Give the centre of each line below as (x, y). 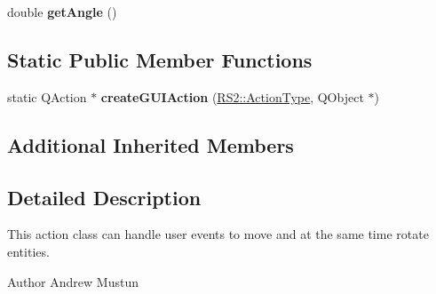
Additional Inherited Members (151, 144)
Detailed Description (104, 197)
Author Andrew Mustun (73, 281)
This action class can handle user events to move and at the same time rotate (218, 234)
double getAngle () (62, 12)
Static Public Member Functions (160, 59)
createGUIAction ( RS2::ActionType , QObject (232, 96)
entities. (28, 251)
